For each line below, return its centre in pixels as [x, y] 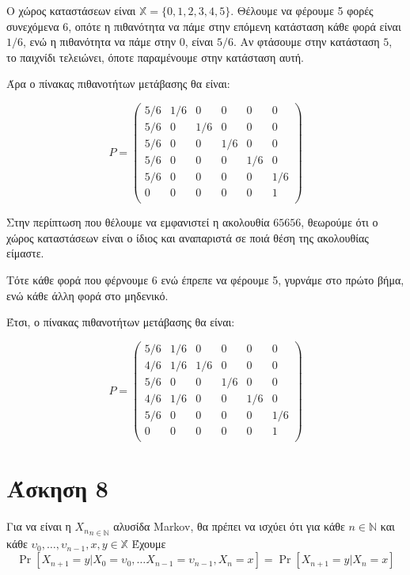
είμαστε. [25, 253]
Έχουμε [149, 544]
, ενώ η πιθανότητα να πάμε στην [100, 42]
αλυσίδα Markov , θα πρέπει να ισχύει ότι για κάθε [229, 526]
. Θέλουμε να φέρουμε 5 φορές [302, 10]
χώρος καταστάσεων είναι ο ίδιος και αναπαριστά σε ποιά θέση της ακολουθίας [188, 237]
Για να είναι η [39, 526]
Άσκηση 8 [57, 488]
